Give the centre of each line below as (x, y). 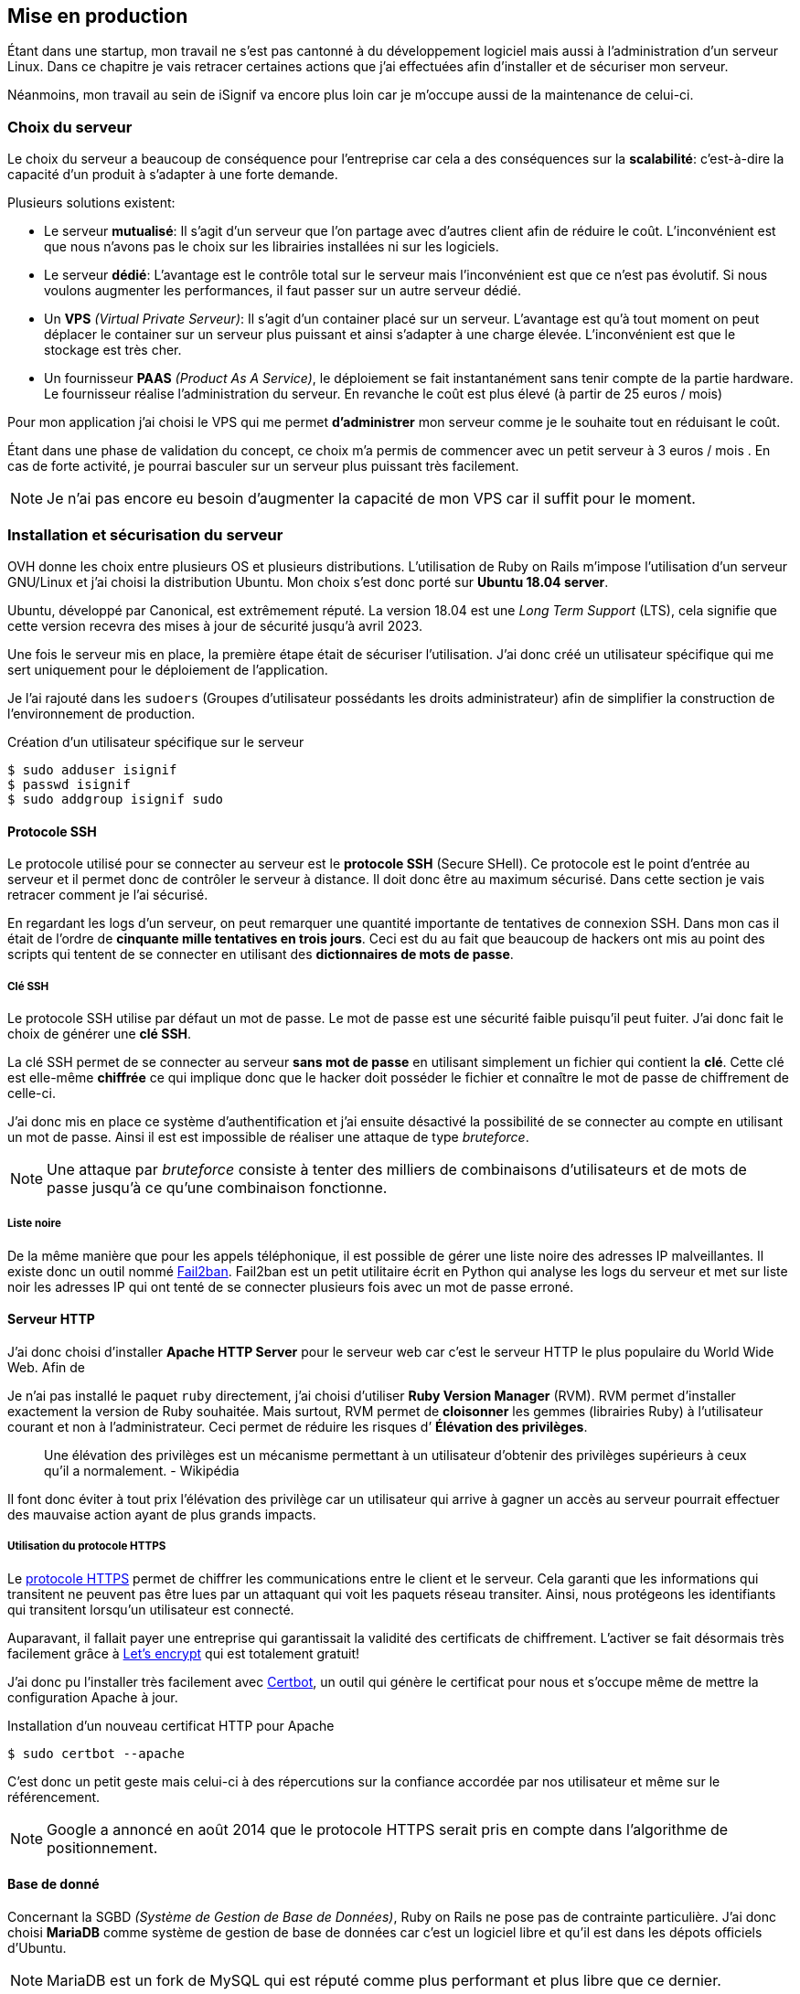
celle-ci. (32, 1093)
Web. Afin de (46, 1367)
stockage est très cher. (113, 350)
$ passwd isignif (69, 784)
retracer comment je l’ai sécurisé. (108, 895)
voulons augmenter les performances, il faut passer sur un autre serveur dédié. (283, 291)
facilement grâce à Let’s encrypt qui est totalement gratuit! (183, 1653)
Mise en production (98, 16)
